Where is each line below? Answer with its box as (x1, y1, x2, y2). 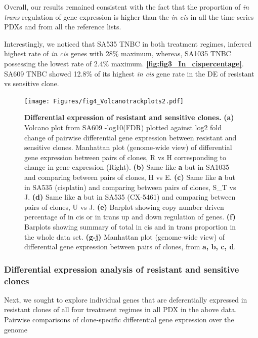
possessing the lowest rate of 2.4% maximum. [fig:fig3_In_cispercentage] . (4, 58, 244, 68)
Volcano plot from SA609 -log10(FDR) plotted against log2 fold (24, 122, 222, 132)
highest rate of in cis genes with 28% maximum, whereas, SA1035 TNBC (4, 48, 231, 59)
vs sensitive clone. (4, 78, 59, 89)
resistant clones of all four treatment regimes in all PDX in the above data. (4, 304, 237, 315)
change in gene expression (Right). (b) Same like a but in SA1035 (24, 162, 230, 172)
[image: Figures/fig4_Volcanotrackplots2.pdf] (24, 97, 184, 105)
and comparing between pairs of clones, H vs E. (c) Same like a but (24, 171, 235, 182)
